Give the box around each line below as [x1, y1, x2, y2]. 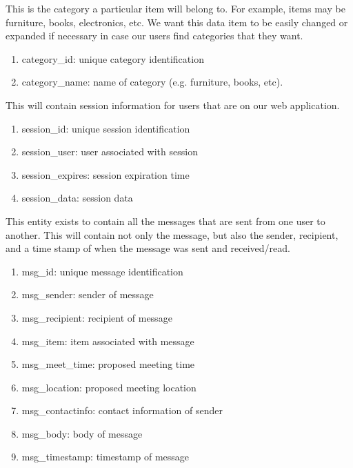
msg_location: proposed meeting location [21, 380, 196, 394]
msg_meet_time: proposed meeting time [21, 357, 195, 371]
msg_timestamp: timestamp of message [21, 449, 190, 464]
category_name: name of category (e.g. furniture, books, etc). [21, 75, 283, 89]
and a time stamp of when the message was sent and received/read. [6, 241, 290, 255]
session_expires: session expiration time [21, 167, 190, 182]
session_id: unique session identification [21, 121, 190, 135]
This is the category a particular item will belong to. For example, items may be [6, 1, 345, 15]
